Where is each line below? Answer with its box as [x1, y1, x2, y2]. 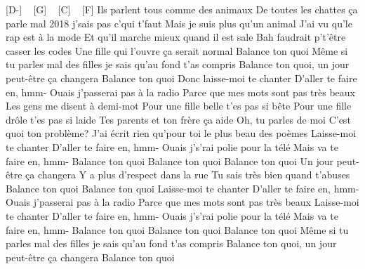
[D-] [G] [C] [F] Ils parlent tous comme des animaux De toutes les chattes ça [6, 2, 358, 16]
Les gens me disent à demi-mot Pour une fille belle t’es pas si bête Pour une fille [6, 98, 352, 113]
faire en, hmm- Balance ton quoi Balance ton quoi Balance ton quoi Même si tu [6, 222, 349, 237]
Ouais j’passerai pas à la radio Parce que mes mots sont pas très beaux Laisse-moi [6, 195, 359, 209]
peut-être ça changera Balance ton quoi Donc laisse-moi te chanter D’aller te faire [6, 70, 357, 85]
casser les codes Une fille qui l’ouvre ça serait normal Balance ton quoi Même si [6, 43, 348, 58]
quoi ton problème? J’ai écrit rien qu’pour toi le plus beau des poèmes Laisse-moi [6, 126, 357, 140]
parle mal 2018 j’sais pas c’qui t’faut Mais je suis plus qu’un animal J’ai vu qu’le [6, 15, 352, 30]
